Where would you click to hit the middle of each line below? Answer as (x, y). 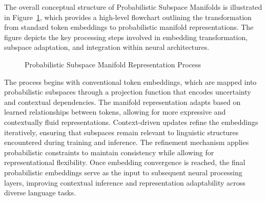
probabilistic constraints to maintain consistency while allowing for (109, 152)
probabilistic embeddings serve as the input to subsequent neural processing (123, 172)
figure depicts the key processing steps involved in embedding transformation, (126, 37)
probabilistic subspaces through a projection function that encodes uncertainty (128, 92)
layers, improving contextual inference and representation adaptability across (125, 182)
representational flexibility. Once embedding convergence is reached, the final (125, 162)
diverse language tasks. (40, 193)
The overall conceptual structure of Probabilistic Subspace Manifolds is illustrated (133, 7)
